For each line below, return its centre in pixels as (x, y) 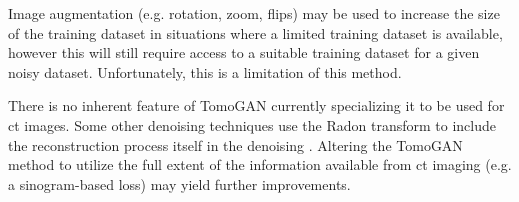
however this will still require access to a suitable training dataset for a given (244, 52)
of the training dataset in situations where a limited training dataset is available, (255, 32)
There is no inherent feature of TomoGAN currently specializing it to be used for (256, 105)
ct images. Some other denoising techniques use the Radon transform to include (252, 124)
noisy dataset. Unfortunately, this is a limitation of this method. (205, 71)
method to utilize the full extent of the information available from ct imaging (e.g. (260, 164)
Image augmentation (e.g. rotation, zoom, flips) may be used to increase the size (254, 13)
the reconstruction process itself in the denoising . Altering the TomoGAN (235, 144)
